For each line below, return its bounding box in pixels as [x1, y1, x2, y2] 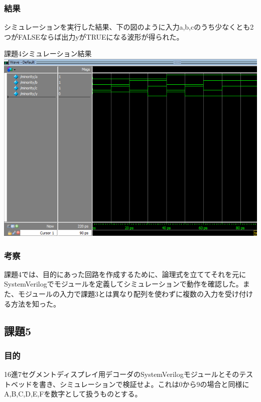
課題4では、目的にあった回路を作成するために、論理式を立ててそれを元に [4, 269, 246, 279]
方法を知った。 [11, 298, 60, 309]
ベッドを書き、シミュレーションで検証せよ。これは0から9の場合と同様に [11, 378, 249, 389]
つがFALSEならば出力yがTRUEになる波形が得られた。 [4, 31, 184, 42]
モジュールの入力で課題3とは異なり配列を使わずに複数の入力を [18, 289, 225, 299]
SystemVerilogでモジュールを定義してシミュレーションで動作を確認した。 [4, 279, 243, 289]
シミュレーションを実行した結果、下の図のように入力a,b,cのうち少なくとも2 [4, 22, 254, 32]
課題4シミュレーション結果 [4, 48, 92, 59]
